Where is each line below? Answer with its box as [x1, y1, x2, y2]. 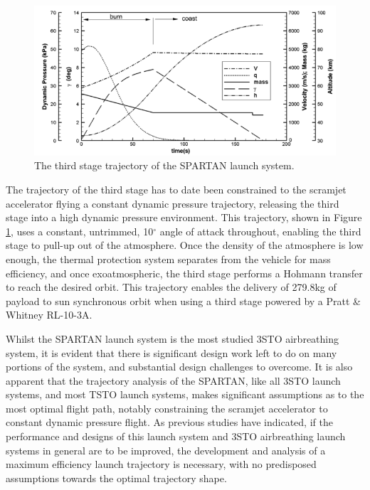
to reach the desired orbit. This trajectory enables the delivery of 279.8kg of [6, 279, 337, 294]
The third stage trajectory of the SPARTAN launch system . [34, 158, 295, 173]
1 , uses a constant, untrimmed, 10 [6, 223, 154, 238]
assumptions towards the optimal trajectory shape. [6, 470, 227, 485]
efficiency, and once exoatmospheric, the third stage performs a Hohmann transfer [6, 265, 363, 280]
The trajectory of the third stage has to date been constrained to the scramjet [6, 181, 347, 196]
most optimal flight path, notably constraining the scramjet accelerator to [6, 400, 328, 415]
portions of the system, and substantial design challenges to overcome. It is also [6, 359, 353, 374]
